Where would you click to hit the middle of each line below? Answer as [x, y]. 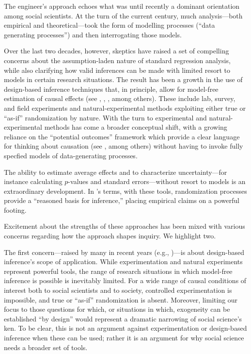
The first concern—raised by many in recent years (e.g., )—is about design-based [124, 252]
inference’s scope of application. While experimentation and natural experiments [123, 261]
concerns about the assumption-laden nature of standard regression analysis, [117, 60]
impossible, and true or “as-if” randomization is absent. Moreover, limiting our [121, 299]
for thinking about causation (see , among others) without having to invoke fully [124, 146]
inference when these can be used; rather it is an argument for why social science [124, 337]
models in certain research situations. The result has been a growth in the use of [123, 79]
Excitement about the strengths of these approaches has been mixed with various [125, 226]
